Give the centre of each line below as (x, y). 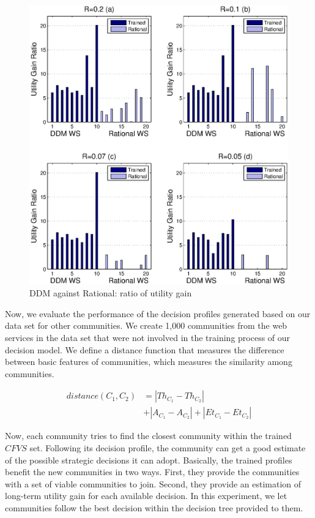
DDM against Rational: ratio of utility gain (111, 293)
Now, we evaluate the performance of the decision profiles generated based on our (158, 313)
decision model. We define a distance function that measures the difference (145, 349)
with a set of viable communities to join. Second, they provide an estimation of (153, 483)
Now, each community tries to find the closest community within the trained (148, 436)
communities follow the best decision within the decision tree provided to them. (154, 507)
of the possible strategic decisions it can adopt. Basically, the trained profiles (149, 460)
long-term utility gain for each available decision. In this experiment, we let (146, 496)
